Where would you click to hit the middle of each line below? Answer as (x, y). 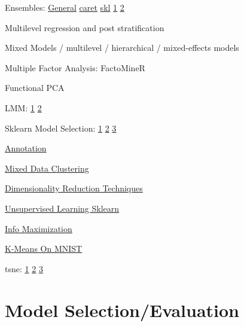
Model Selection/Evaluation (122, 310)
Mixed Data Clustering (47, 168)
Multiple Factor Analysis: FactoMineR (75, 67)
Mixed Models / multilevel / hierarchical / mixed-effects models (122, 48)
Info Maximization (39, 228)
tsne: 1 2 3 (24, 268)
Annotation (26, 148)
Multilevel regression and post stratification (85, 27)
